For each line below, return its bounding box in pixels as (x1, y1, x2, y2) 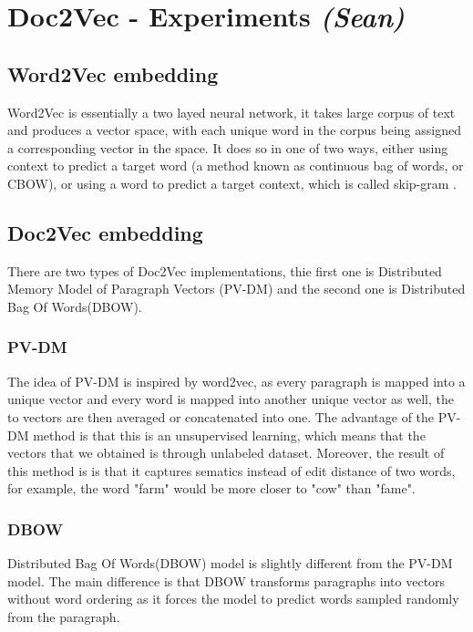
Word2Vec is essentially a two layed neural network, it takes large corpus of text (7, 102, 456, 121)
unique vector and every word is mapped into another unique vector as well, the (7, 389, 454, 409)
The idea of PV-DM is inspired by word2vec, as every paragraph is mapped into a (7, 371, 466, 390)
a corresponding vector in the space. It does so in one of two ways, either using (7, 138, 448, 157)
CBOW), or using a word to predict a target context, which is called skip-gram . (7, 173, 457, 192)
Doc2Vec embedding (7, 218, 203, 246)
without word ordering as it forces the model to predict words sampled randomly (7, 589, 459, 608)
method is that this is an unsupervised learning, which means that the (33, 425, 426, 444)
